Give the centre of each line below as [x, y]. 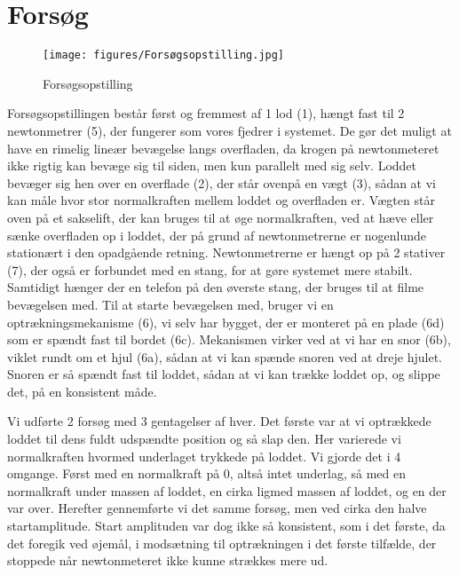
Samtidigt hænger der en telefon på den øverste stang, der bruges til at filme [216, 287]
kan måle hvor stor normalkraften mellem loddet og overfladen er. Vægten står [221, 200]
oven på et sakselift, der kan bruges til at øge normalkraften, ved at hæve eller [221, 217]
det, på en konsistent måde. [82, 391]
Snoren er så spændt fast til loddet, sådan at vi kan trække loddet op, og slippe [224, 374]
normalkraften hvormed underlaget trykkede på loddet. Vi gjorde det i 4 [204, 456]
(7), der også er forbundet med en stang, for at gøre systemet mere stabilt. [210, 269]
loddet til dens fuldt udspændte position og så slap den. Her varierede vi [204, 439]
